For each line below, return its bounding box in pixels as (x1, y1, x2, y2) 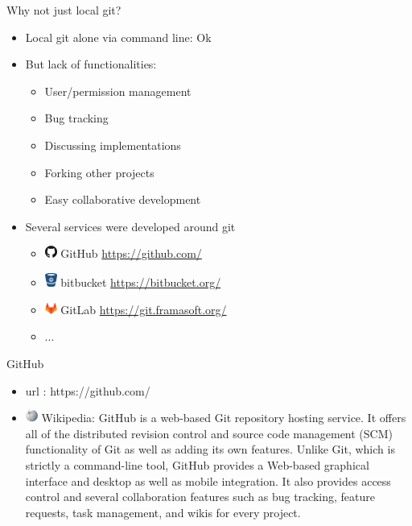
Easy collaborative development (44, 191, 201, 208)
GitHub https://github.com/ (60, 245, 202, 262)
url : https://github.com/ (25, 382, 150, 399)
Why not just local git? (6, 2, 122, 18)
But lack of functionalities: (25, 56, 157, 72)
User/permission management (44, 82, 192, 99)
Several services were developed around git (25, 217, 236, 234)
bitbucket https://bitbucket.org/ (60, 274, 221, 291)
